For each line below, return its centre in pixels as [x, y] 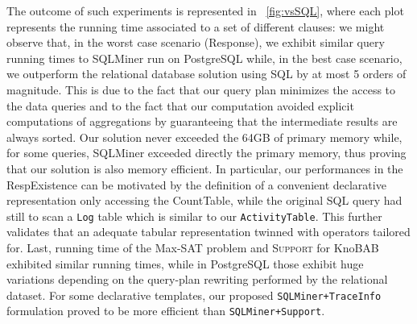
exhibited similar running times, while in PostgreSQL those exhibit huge [185, 263]
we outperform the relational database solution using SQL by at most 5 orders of [206, 74]
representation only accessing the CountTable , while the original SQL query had [204, 200]
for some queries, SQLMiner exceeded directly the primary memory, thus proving [206, 153]
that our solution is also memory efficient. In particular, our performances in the [205, 168]
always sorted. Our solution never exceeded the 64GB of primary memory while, [204, 137]
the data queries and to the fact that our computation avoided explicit [180, 105]
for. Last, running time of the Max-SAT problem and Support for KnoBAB [193, 247]
